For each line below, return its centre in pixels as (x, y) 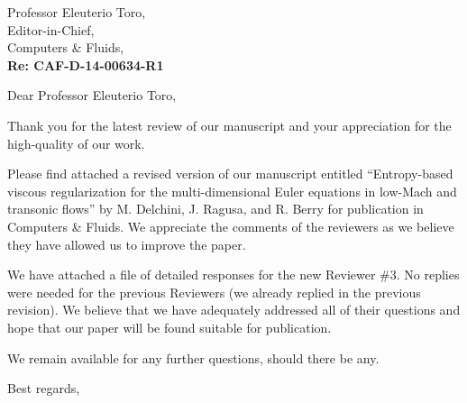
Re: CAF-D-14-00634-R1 (86, 64)
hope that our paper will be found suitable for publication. (169, 327)
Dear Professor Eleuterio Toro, (92, 95)
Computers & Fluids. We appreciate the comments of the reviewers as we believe (231, 226)
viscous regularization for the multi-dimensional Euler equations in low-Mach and (232, 191)
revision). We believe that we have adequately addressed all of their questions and (234, 310)
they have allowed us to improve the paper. (127, 244)
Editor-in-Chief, (51, 29)
